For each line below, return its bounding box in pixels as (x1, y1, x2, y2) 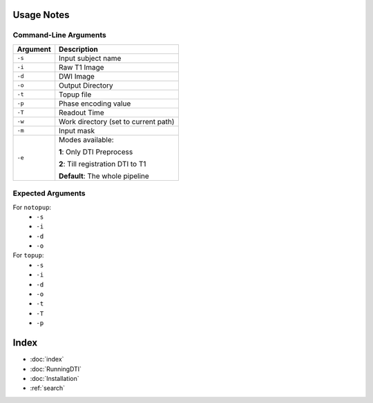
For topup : (12, 251, 44, 259)
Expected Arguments (12, 188, 86, 198)
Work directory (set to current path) (59, 117, 175, 126)
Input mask (59, 126, 95, 135)
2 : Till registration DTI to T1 (59, 159, 146, 168)
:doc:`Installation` (30, 374, 79, 382)
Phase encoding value (59, 99, 131, 108)
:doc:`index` (30, 355, 64, 364)
